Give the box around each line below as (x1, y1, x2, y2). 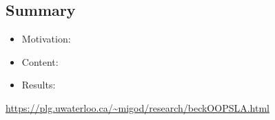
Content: (21, 54, 59, 69)
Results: (21, 77, 56, 92)
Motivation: (21, 32, 71, 46)
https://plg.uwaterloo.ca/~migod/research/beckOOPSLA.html (6, 100, 269, 115)
